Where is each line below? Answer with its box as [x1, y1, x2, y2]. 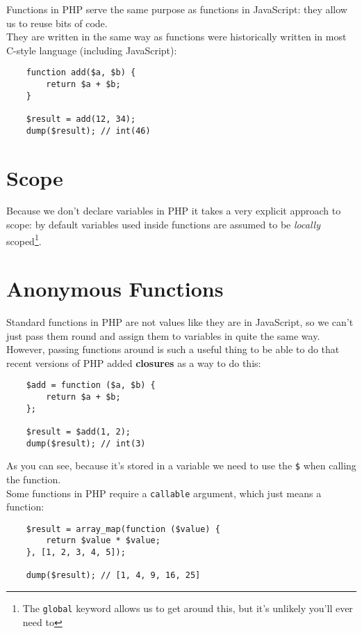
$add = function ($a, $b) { [26, 380, 156, 391]
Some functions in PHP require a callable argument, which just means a [6, 485, 322, 500]
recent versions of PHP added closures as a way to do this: [6, 355, 261, 370]
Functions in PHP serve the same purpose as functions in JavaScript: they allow [6, 2, 347, 16]
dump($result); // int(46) [26, 125, 151, 136]
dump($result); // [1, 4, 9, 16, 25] [26, 570, 201, 581]
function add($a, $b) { [26, 68, 136, 78]
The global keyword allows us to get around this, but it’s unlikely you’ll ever [22, 601, 353, 616]
